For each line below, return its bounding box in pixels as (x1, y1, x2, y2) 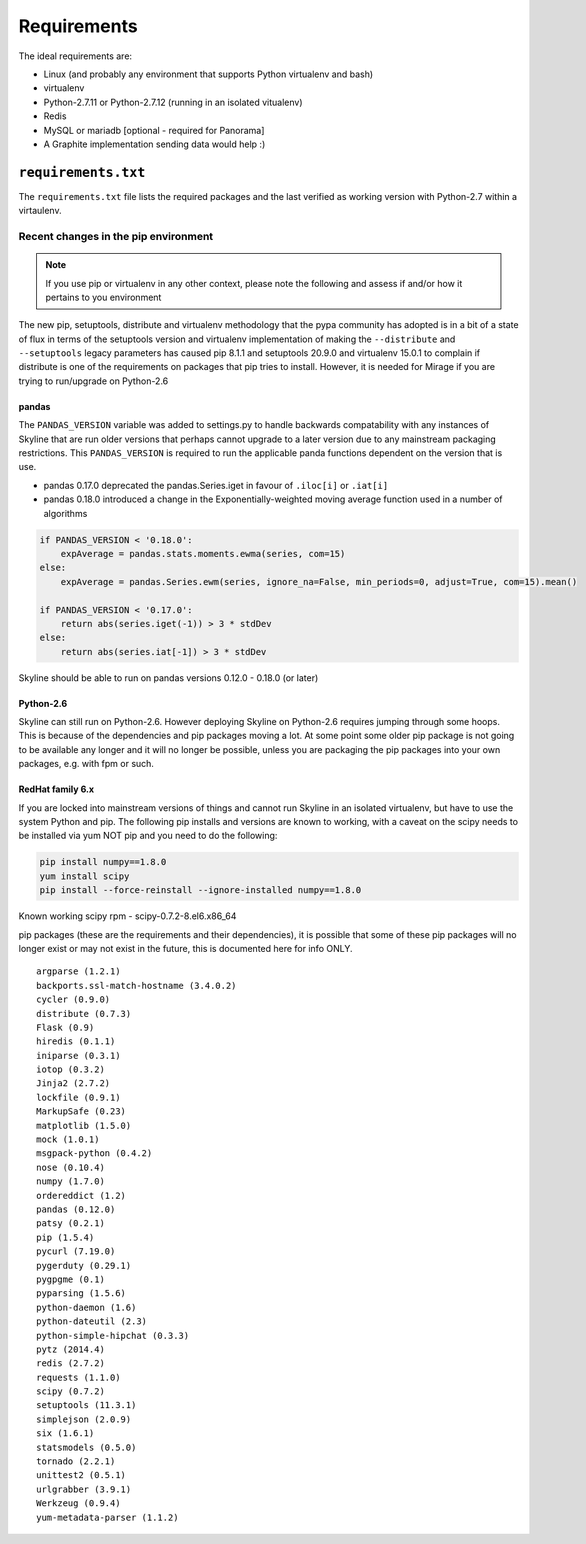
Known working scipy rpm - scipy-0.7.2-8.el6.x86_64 (18, 910, 237, 922)
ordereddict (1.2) (36, 1190, 127, 1201)
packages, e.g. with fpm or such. (18, 758, 155, 770)
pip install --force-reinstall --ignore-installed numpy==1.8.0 (39, 885, 362, 896)
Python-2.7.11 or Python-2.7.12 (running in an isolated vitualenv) (43, 96, 304, 108)
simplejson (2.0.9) (36, 1413, 132, 1425)
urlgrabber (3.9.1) (36, 1483, 132, 1495)
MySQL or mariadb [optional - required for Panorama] (43, 124, 265, 136)
